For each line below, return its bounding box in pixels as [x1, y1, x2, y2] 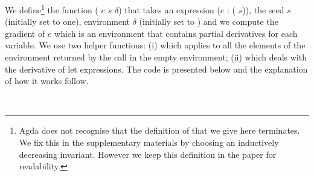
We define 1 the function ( [5, 2, 98, 16]
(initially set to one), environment [5, 15, 130, 28]
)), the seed [242, 3, 284, 16]
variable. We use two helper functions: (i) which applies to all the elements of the [5, 39, 306, 51]
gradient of [5, 27, 45, 39]
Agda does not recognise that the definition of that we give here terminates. [19, 124, 300, 137]
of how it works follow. [5, 74, 89, 87]
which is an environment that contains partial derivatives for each [54, 27, 298, 39]
